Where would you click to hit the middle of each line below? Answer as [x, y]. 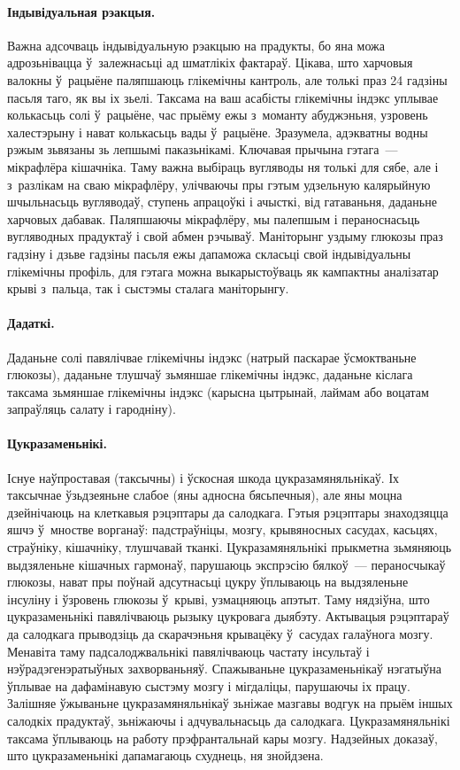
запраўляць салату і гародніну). [92, 409]
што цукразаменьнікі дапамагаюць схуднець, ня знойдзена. [165, 755]
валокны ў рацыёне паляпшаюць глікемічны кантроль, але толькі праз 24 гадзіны [227, 79]
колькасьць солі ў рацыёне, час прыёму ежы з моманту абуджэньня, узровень [218, 115]
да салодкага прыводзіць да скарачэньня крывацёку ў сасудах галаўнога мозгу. [220, 634]
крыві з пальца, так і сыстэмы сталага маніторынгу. [148, 288]
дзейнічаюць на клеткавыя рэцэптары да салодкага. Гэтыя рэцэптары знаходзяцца [228, 512]
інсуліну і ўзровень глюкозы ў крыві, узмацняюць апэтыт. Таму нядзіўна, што [218, 599]
